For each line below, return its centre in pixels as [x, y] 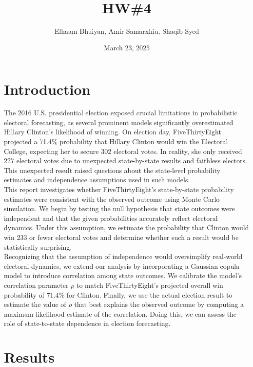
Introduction [47, 89]
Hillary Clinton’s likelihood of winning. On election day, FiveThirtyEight [113, 132]
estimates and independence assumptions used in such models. [97, 180]
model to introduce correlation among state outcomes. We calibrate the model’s [123, 275]
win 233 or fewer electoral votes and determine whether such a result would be [121, 237]
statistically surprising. [38, 247]
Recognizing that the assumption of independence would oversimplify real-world [123, 256]
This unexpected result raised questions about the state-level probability [112, 170]
